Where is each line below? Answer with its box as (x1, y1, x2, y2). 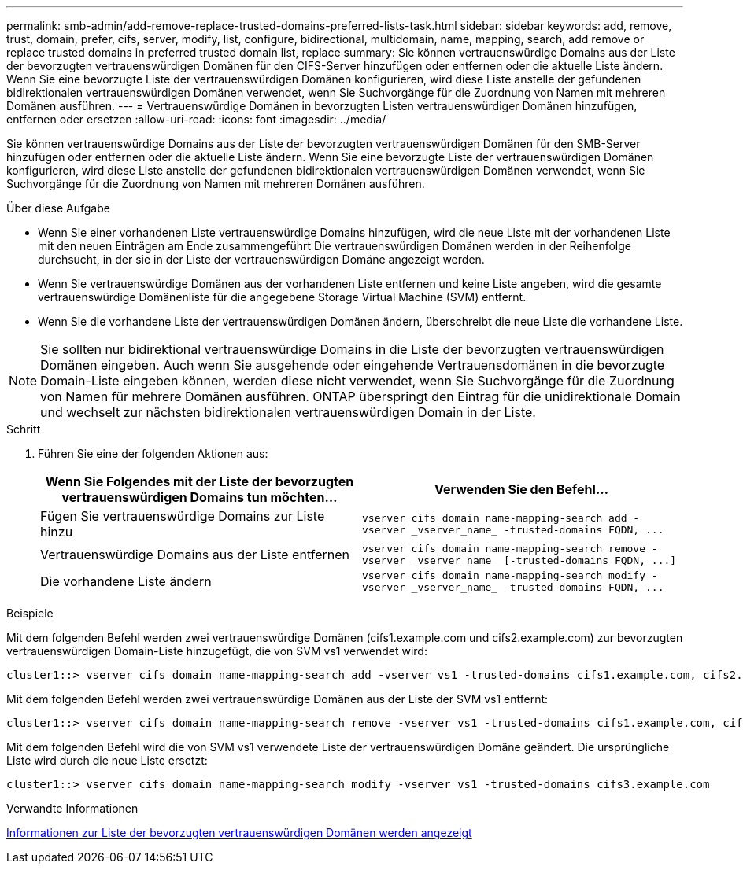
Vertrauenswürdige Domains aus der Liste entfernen (40, 547, 350, 562)
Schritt (6, 422, 41, 436)
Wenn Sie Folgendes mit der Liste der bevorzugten (45, 474, 354, 489)
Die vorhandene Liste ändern (40, 573, 212, 589)
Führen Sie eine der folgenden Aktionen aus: (38, 447, 268, 460)
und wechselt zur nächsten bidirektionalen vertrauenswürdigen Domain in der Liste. (40, 404, 536, 420)
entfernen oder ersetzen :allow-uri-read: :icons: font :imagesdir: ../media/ (6, 112, 386, 126)
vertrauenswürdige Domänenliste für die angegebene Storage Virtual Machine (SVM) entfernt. (38, 290, 527, 304)
